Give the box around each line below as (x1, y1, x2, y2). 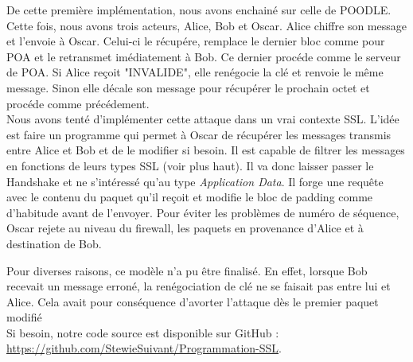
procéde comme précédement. (6, 95, 150, 111)
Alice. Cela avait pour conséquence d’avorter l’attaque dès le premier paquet (6, 293, 379, 309)
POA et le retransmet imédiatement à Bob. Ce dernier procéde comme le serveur (6, 48, 401, 64)
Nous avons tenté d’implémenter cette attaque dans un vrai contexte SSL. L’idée (6, 111, 399, 127)
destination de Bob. (6, 235, 102, 251)
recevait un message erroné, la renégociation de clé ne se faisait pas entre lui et (6, 278, 391, 294)
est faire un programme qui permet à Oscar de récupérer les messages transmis (6, 126, 392, 142)
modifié (6, 309, 42, 325)
